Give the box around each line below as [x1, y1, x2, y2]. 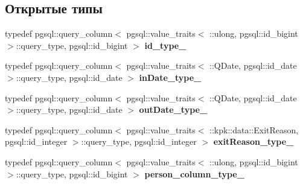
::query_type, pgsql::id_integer [81, 135, 197, 148]
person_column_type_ [144, 167, 244, 180]
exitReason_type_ [213, 135, 294, 148]
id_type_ [144, 39, 187, 51]
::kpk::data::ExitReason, [209, 123, 299, 136]
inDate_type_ [139, 71, 202, 83]
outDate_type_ [139, 103, 208, 116]
